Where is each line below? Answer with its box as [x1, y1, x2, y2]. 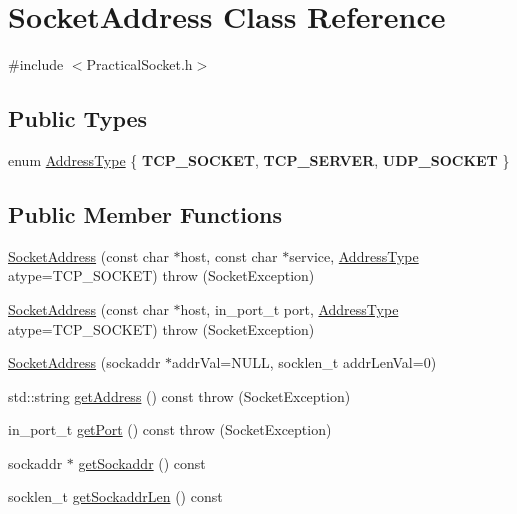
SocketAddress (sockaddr [8, 352, 161, 373]
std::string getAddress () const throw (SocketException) [8, 385, 351, 406]
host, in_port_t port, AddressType [180, 298, 399, 319]
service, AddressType [289, 245, 419, 266]
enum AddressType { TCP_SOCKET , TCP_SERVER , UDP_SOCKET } [8, 149, 510, 170]
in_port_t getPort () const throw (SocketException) [8, 419, 332, 440]
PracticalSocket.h [86, 54, 193, 75]
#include [8, 54, 64, 75]
